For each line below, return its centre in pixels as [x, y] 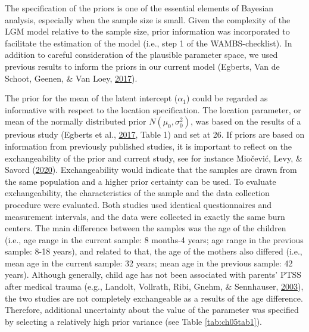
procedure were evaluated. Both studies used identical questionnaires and [138, 204]
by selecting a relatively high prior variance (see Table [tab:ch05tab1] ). [133, 321]
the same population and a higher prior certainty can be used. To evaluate [141, 181]
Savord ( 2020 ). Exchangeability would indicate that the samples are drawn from [151, 170]
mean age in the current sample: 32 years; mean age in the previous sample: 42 [149, 263]
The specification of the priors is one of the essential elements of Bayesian [139, 8]
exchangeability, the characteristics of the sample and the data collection [137, 193]
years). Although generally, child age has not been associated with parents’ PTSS [153, 274]
